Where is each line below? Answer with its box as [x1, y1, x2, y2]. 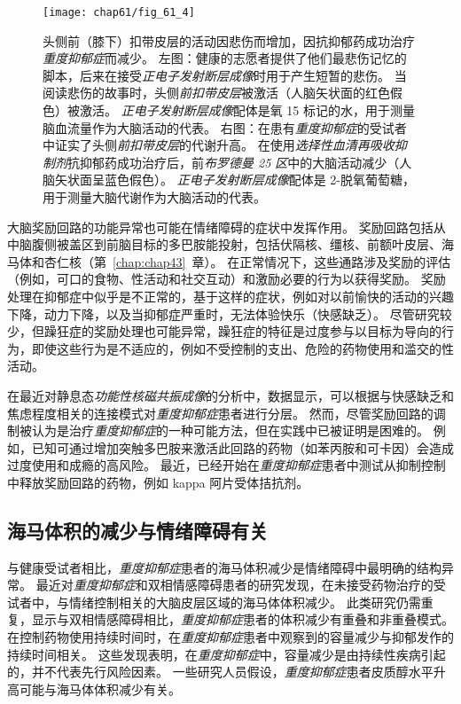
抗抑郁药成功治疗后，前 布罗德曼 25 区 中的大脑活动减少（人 [67, 153, 412, 171]
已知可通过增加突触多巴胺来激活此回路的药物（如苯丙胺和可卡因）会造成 [31, 438, 454, 457]
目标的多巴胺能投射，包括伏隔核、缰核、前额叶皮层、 [130, 235, 441, 254]
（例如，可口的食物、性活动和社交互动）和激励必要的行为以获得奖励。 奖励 [7, 270, 446, 288]
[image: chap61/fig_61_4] [43, 6, 195, 19]
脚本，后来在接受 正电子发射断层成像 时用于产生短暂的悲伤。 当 [43, 66, 407, 84]
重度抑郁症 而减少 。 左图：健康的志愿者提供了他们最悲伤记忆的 [43, 49, 407, 67]
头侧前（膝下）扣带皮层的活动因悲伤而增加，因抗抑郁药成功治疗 [43, 31, 415, 50]
